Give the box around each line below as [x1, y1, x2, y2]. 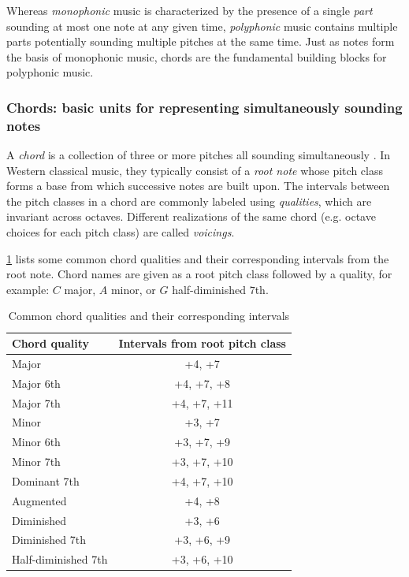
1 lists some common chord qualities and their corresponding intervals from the [6, 250, 389, 266]
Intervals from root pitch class [118, 335, 286, 352]
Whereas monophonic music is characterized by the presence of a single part [6, 2, 373, 18]
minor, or [110, 281, 156, 297]
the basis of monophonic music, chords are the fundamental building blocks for [6, 48, 387, 65]
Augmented [12, 492, 67, 508]
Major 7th [12, 394, 61, 411]
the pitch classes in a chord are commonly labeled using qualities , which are [6, 192, 372, 209]
